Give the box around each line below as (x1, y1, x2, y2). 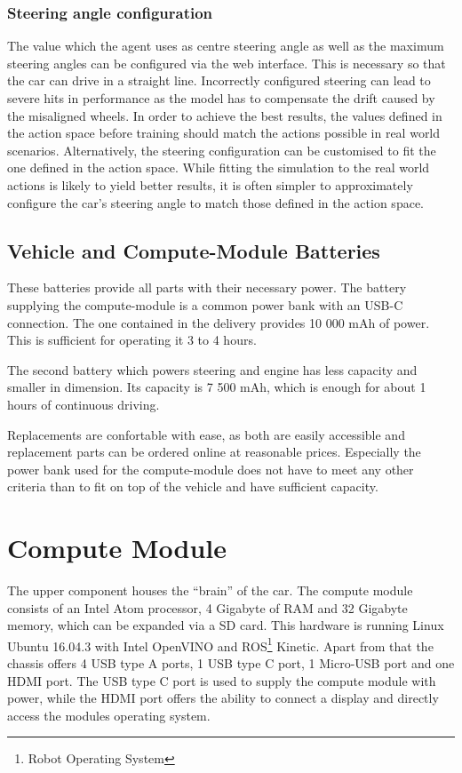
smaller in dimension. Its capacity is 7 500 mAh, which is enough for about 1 (7, 378, 426, 396)
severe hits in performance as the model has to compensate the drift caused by (7, 89, 435, 107)
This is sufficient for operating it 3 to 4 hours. (7, 331, 257, 349)
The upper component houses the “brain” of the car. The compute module (7, 581, 413, 600)
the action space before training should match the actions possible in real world (7, 124, 441, 142)
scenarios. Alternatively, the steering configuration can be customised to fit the (7, 140, 436, 159)
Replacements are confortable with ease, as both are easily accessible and (7, 425, 405, 443)
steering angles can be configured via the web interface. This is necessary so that (7, 53, 446, 72)
